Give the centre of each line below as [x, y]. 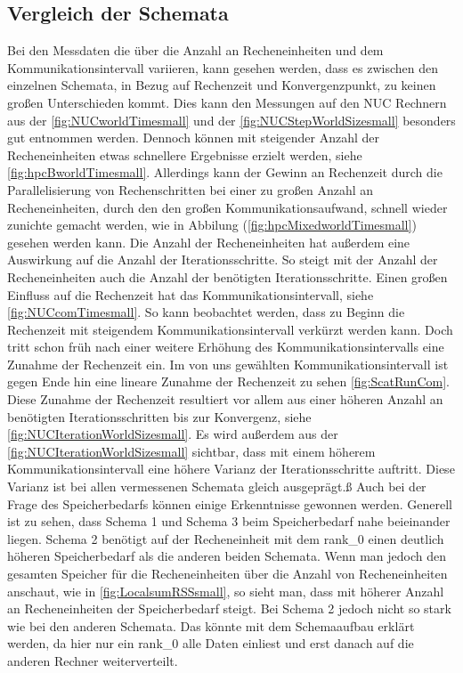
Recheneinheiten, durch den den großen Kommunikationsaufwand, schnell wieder [227, 207]
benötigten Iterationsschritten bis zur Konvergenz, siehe [159, 416]
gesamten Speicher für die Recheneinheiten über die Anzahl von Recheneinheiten [227, 574]
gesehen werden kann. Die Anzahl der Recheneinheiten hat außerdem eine [209, 242]
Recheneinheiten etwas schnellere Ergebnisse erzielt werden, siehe [185, 154]
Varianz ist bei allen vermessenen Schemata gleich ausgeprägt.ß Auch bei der [217, 487]
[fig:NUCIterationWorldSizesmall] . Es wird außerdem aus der [173, 434]
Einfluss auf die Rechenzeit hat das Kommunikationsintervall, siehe [191, 294]
